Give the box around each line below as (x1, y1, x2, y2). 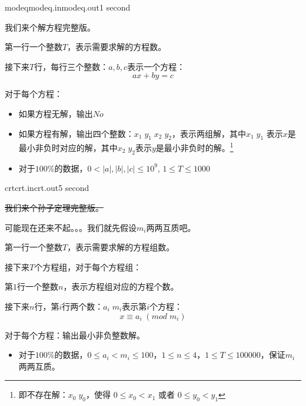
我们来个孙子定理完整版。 (5, 202, 104, 213)
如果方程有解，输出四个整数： (18, 127, 134, 139)
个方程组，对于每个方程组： (34, 260, 142, 273)
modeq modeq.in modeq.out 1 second (5, 1, 131, 13)
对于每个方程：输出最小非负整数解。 (5, 328, 145, 341)
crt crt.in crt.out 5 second (5, 182, 89, 194)
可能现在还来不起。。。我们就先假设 (5, 221, 137, 233)
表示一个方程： (127, 60, 185, 72)
